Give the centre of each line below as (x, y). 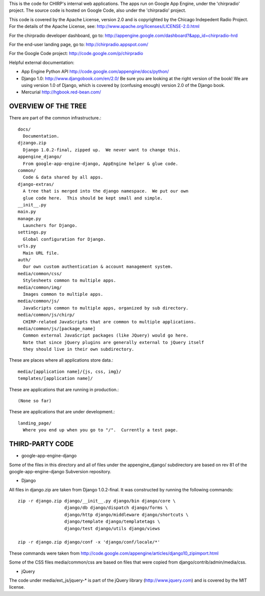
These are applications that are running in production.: (64, 389)
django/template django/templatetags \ (112, 522)
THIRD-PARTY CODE (41, 444)
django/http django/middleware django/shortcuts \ (126, 514)
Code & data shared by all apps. (63, 177)
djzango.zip (32, 143)
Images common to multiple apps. (63, 294)
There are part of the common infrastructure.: (55, 118)
